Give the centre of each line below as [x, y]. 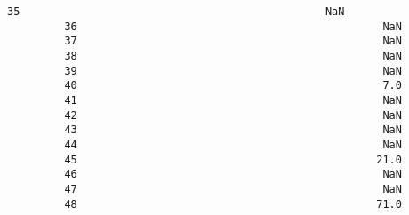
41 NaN [233, 100]
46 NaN [233, 175]
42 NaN [233, 115]
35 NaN [176, 12]
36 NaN [233, 26]
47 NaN [233, 189]
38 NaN [233, 56]
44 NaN [233, 144]
